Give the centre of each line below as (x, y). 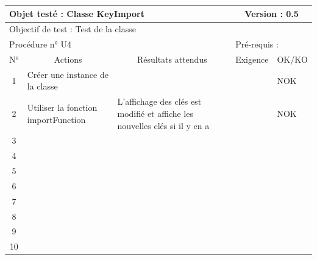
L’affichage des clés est (159, 101)
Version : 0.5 (272, 13)
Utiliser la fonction (62, 107)
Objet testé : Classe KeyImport (77, 13)
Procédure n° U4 (40, 44)
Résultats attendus (172, 59)
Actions (68, 59)
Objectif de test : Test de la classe (73, 29)
